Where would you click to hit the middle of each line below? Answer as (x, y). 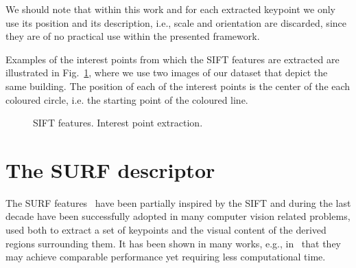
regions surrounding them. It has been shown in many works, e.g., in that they (174, 243)
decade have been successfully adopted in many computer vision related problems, (178, 216)
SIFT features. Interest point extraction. (118, 123)
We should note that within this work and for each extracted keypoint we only (170, 9)
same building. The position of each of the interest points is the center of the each (178, 86)
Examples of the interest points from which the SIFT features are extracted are (173, 59)
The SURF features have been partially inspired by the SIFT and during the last (178, 202)
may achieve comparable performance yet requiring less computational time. (166, 257)
